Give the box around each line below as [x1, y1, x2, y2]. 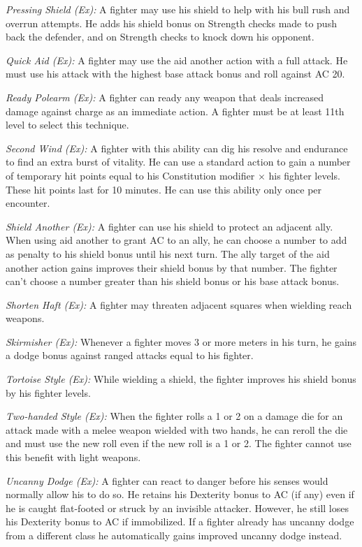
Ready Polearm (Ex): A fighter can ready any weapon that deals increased [6, 89, 324, 104]
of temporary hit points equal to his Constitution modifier [6, 168, 255, 182]
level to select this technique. [6, 117, 129, 132]
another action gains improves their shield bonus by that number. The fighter [6, 260, 338, 275]
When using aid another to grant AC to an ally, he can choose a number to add [6, 233, 347, 247]
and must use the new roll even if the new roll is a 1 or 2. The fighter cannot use [6, 436, 352, 451]
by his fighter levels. [6, 385, 91, 400]
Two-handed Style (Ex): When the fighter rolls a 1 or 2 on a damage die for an [6, 409, 343, 423]
